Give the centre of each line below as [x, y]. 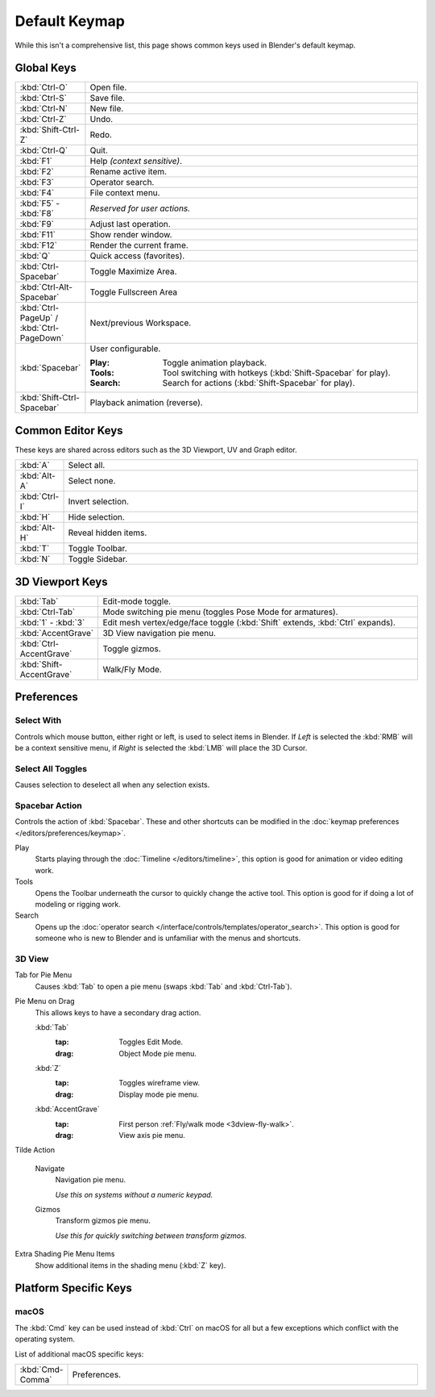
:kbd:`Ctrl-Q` [44, 151]
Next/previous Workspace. [141, 323]
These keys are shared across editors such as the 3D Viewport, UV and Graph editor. [156, 450]
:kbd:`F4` [37, 193]
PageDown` [42, 338]
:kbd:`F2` [37, 172]
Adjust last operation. [130, 224]
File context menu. [125, 193]
